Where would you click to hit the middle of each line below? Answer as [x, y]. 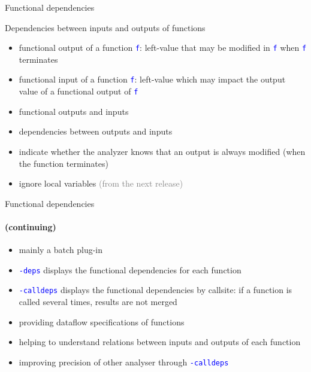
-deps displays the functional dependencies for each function [130, 269]
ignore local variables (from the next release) [101, 183]
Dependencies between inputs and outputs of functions [105, 27]
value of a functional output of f [78, 91]
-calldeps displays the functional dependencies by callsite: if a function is [155, 290]
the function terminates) [64, 163]
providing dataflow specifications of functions [102, 321]
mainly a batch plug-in [61, 250]
